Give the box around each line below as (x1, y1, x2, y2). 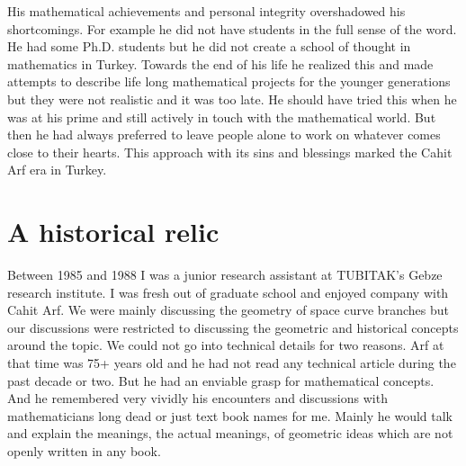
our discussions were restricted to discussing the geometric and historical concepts (7, 318, 459, 336)
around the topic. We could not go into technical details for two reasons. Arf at (7, 336, 444, 354)
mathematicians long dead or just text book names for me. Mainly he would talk (7, 406, 453, 425)
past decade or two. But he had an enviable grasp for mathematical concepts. (7, 371, 435, 390)
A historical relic (7, 213, 220, 250)
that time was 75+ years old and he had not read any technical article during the (7, 354, 456, 372)
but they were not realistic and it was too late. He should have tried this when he (7, 89, 457, 108)
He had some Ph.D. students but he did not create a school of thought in (7, 37, 411, 56)
